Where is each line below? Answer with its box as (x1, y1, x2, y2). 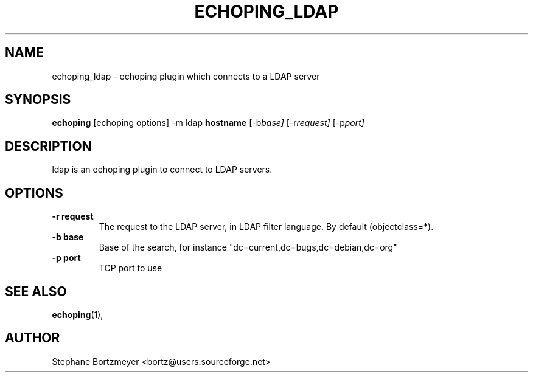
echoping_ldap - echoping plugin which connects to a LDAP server (52, 71, 320, 81)
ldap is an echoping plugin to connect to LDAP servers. (52, 164, 273, 175)
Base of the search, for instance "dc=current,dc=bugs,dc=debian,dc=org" (99, 242, 397, 253)
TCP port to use (99, 263, 162, 274)
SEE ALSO (5, 283, 67, 299)
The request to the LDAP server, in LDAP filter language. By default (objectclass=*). (99, 221, 434, 232)
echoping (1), (52, 309, 103, 320)
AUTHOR (5, 330, 60, 346)
